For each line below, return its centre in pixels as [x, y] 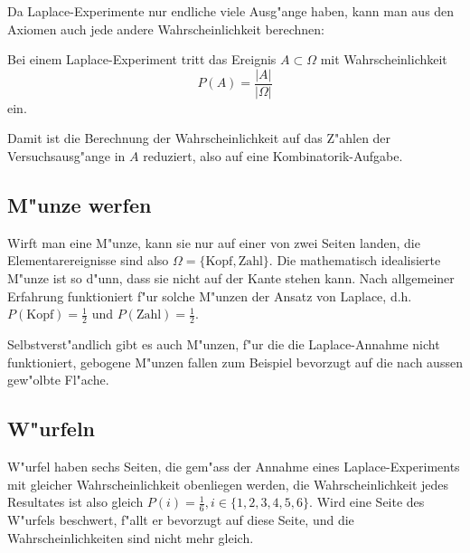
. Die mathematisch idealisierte [355, 260]
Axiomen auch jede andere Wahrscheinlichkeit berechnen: [166, 29]
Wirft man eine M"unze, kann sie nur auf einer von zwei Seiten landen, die [214, 242]
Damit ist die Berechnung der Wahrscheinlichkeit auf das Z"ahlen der [199, 138]
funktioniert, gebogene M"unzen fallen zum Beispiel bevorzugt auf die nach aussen [235, 362]
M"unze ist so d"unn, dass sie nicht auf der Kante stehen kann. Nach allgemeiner [231, 278]
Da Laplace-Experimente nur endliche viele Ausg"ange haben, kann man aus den [231, 11]
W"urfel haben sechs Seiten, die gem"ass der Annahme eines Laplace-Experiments [234, 467]
